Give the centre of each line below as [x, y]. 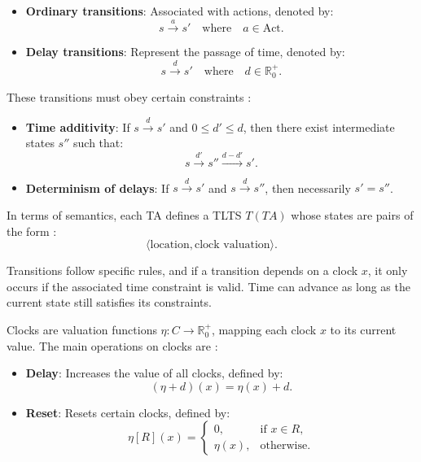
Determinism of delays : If [97, 187]
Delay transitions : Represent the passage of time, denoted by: [185, 52]
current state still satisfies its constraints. [109, 302]
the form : [32, 231]
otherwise [284, 445]
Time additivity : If [78, 126]
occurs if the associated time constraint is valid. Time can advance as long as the [208, 286]
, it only [388, 270]
